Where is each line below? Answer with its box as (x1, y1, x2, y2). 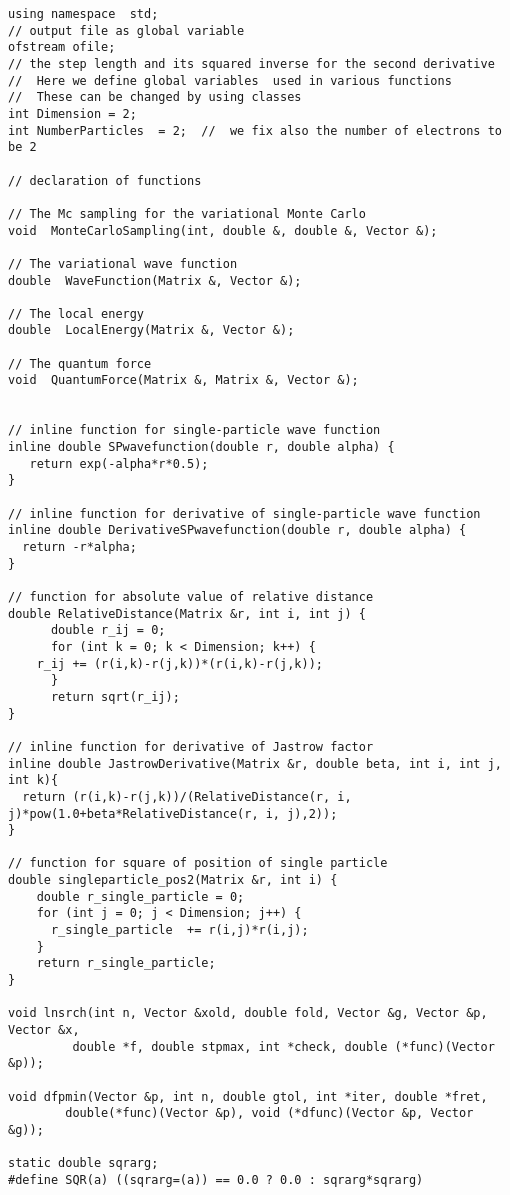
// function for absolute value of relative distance (8, 589, 374, 604)
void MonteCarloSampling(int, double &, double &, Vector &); (8, 223, 438, 238)
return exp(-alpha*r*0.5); (29, 456, 209, 471)
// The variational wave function (8, 256, 238, 271)
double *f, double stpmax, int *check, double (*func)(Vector (72, 1039, 495, 1054)
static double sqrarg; (8, 1156, 159, 1171)
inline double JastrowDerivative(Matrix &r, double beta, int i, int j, (8, 756, 502, 771)
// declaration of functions (8, 173, 202, 188)
